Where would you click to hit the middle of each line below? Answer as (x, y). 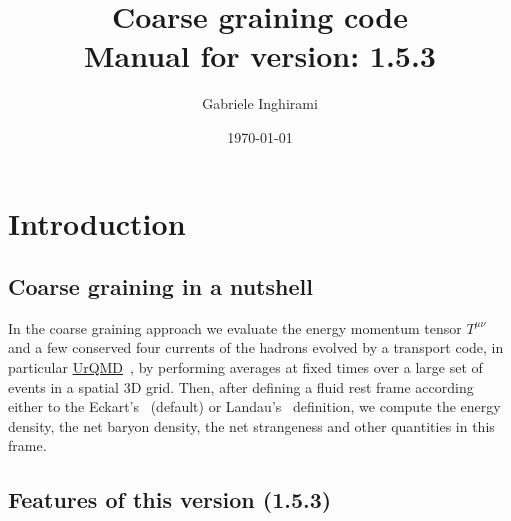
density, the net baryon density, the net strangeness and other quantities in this (251, 425)
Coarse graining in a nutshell (160, 286)
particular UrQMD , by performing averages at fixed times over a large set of (245, 367)
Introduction (97, 222)
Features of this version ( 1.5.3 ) (170, 499)
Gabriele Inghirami (260, 103)
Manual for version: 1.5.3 (260, 55)
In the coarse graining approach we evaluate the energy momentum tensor (235, 327)
